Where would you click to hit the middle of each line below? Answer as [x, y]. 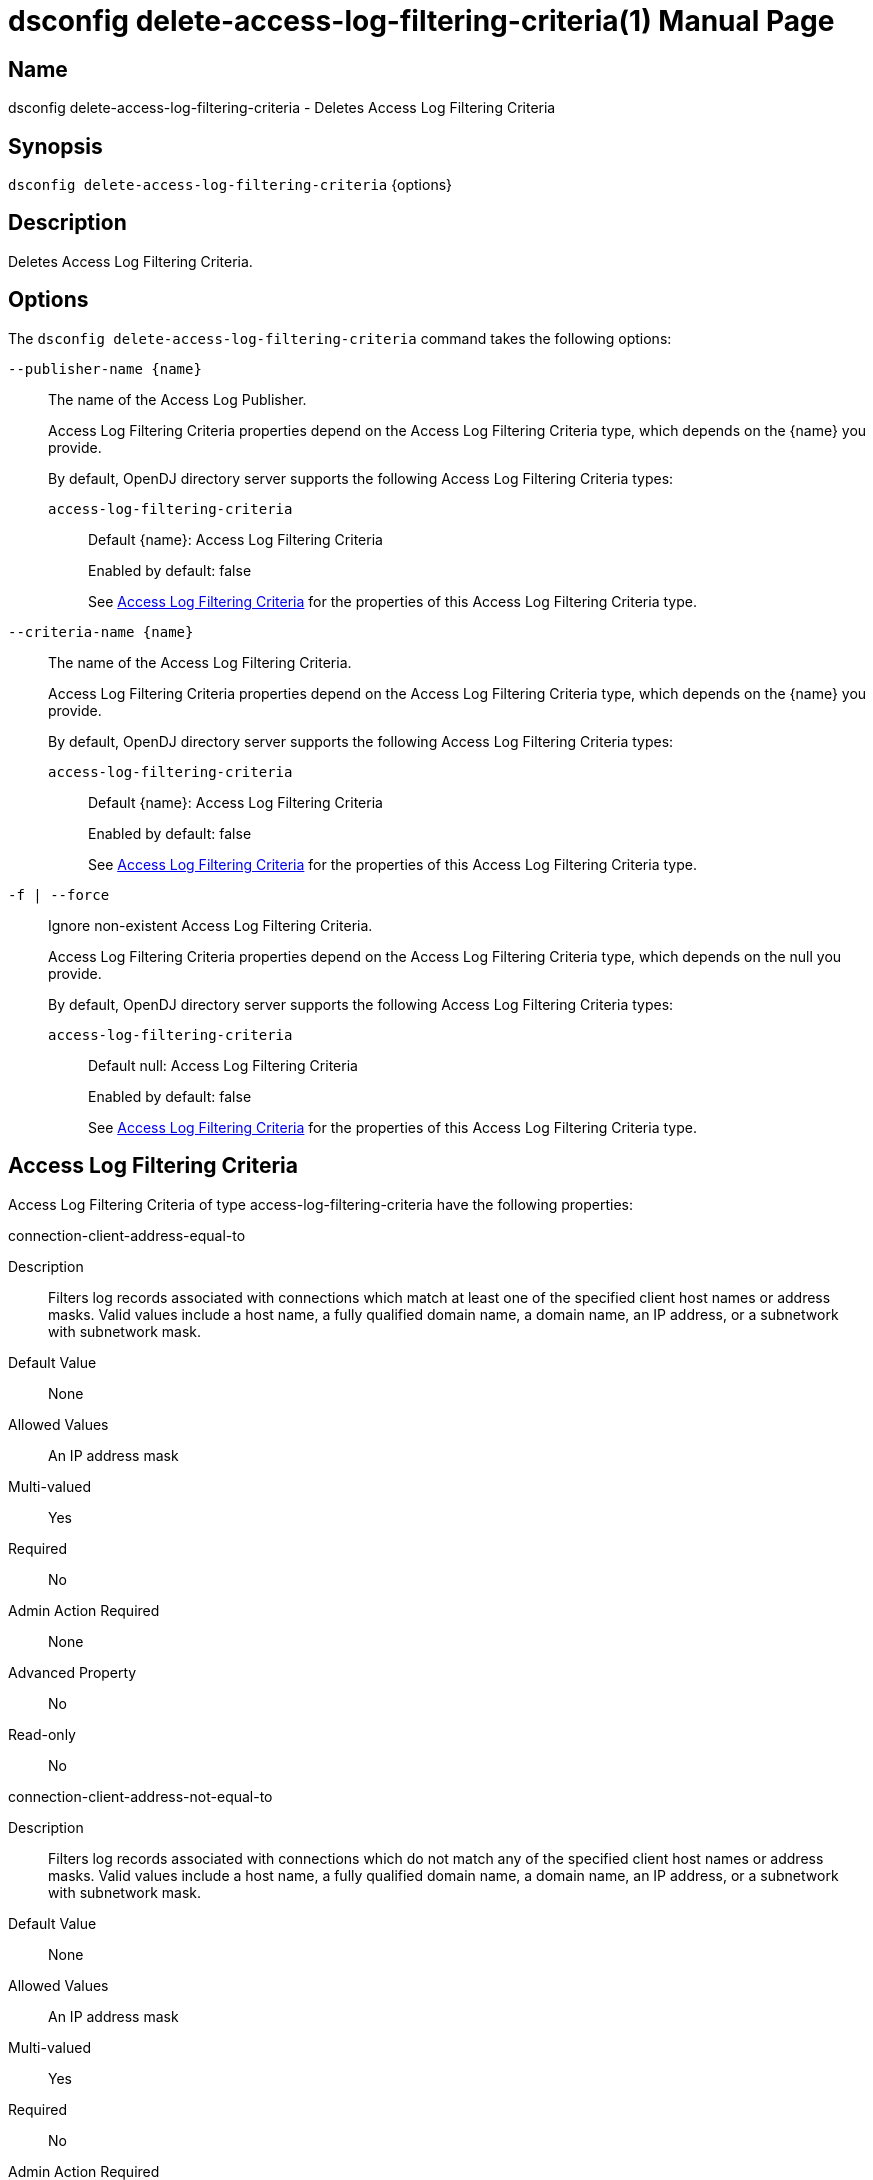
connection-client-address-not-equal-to [140, 1796]
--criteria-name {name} [101, 631]
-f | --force [59, 894]
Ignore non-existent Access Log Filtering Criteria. [210, 925]
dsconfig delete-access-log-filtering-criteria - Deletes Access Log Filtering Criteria [282, 108]
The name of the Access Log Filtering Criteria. [200, 662]
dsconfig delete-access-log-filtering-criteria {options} [230, 185]
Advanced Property [72, 1672]
